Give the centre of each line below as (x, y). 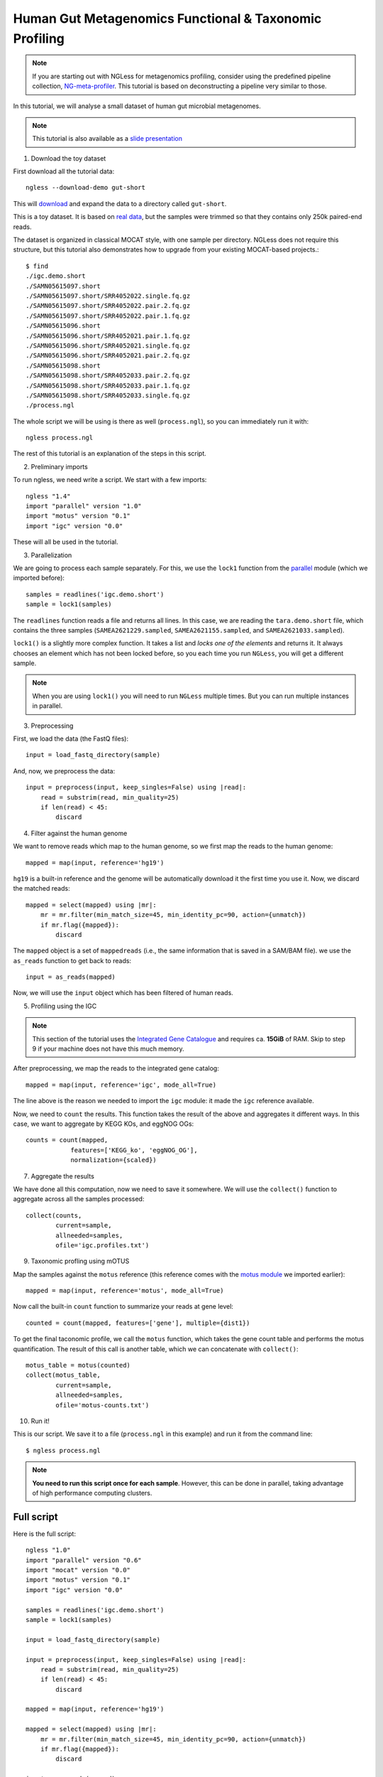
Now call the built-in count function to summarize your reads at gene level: (123, 1306)
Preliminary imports (59, 466)
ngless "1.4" (48, 496)
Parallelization (51, 555)
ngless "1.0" (48, 1550)
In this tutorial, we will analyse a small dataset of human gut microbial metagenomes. (137, 106)
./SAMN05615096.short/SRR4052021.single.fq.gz (108, 345)
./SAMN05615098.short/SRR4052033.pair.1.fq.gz (108, 385)
